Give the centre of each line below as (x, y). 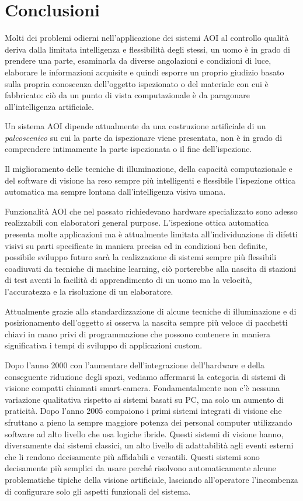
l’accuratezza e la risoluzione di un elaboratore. (89, 291)
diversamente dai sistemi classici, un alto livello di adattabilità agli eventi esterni (149, 445)
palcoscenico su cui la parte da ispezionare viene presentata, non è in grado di (144, 137)
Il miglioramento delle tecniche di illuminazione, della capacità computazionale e (149, 169)
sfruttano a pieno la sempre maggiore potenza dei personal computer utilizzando (149, 422)
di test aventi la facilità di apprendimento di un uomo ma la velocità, (128, 280)
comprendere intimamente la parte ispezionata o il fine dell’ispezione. (128, 149)
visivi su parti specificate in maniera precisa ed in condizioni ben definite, (136, 245)
